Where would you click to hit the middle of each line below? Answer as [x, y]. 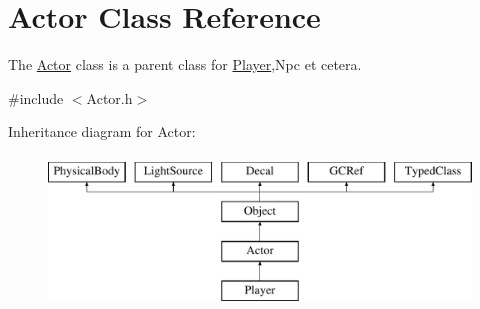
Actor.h [109, 97]
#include [36, 97]
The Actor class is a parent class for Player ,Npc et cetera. [185, 64]
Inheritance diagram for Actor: [102, 131]
